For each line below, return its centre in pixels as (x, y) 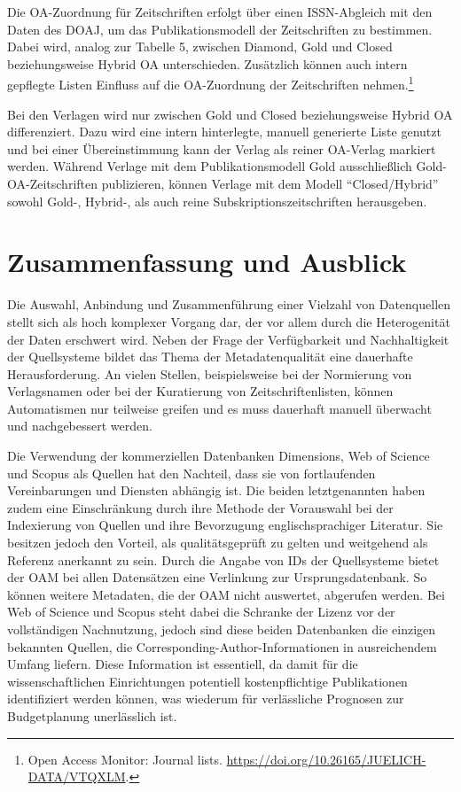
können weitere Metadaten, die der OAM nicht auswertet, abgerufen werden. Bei (226, 594)
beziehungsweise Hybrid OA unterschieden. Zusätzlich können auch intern (207, 63)
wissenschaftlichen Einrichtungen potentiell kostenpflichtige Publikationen (207, 681)
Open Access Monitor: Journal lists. (125, 759)
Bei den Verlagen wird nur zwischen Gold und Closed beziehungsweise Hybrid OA (230, 114)
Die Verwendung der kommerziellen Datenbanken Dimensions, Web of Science (219, 456)
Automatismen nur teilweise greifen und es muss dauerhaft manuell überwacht (219, 408)
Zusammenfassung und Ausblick (207, 262)
